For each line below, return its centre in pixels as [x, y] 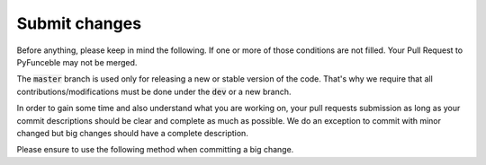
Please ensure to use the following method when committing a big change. [155, 150]
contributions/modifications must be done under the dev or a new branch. [154, 91]
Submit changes [79, 23]
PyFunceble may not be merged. [77, 62]
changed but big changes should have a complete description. [133, 133]
